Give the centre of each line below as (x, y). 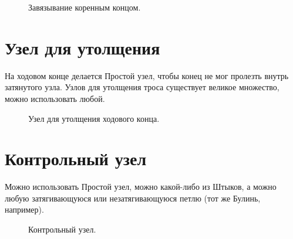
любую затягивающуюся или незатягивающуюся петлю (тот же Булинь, (133, 198)
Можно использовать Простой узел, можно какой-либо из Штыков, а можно (141, 187)
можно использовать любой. (55, 98)
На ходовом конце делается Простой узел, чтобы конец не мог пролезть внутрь (147, 75)
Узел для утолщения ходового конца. (94, 118)
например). (24, 209)
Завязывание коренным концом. (85, 7)
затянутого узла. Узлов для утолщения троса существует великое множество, (142, 87)
